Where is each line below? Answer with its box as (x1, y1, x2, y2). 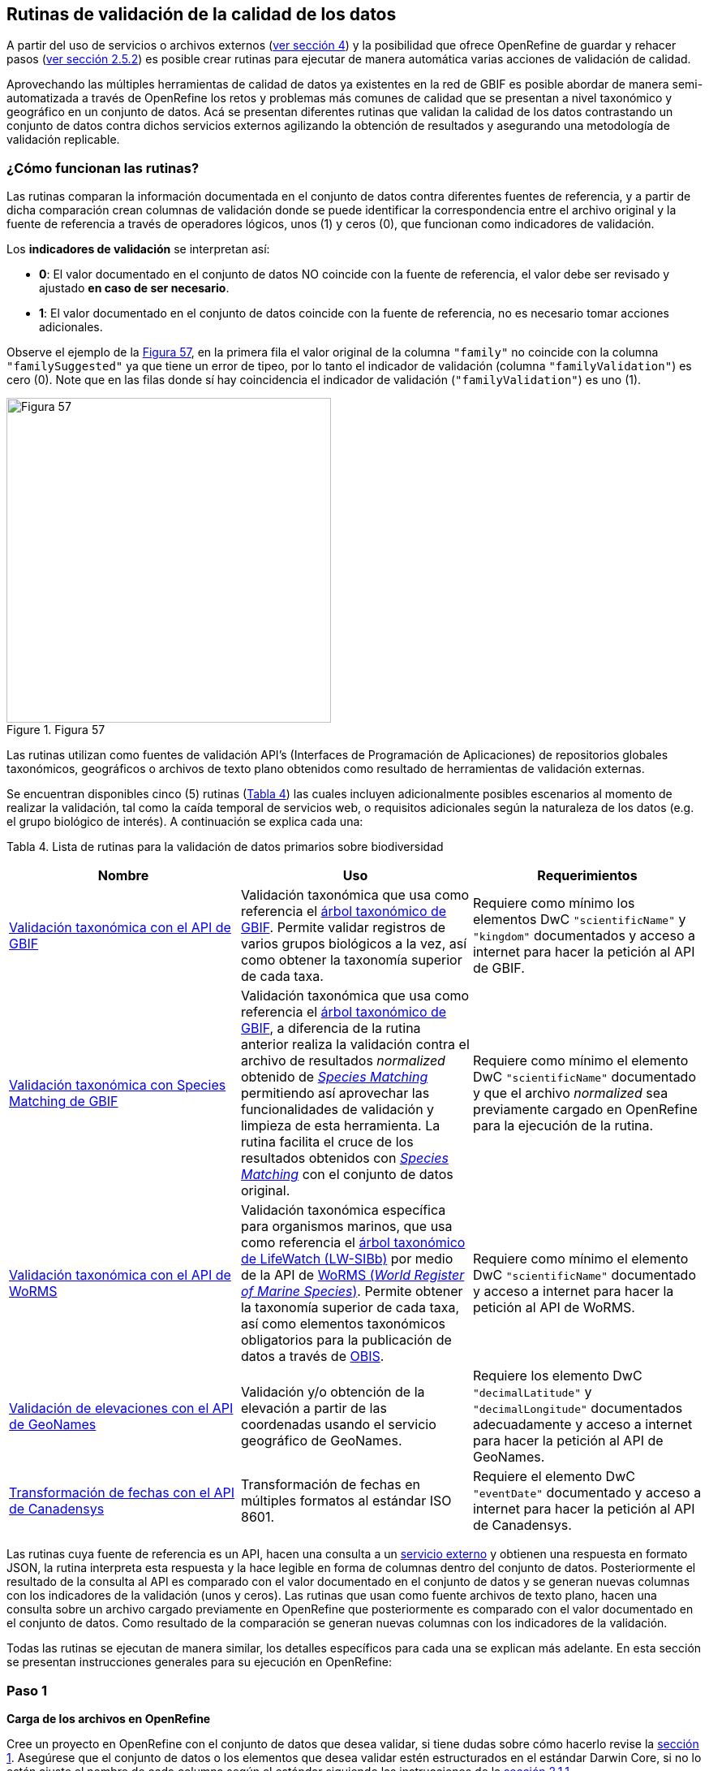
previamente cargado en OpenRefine (472, 1101, 698, 1118)
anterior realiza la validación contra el (240, 1036, 470, 1053)
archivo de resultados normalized (240, 1052, 445, 1069)
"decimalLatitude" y (472, 1384, 592, 1401)
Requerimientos (537, 867, 638, 884)
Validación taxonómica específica (240, 1202, 446, 1219)
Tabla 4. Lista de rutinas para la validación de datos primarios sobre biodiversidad (6, 840, 444, 854)
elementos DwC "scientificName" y (472, 911, 686, 928)
